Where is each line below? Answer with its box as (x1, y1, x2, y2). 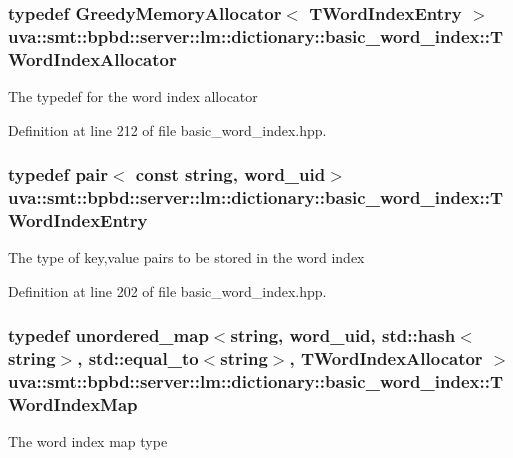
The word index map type (8, 431, 168, 452)
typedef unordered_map (8, 323, 209, 348)
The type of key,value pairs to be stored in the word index (8, 247, 365, 268)
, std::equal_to (77, 346, 199, 371)
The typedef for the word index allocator (8, 86, 258, 107)
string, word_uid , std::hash (230, 323, 456, 348)
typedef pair (8, 162, 108, 187)
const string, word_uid (135, 162, 326, 187)
